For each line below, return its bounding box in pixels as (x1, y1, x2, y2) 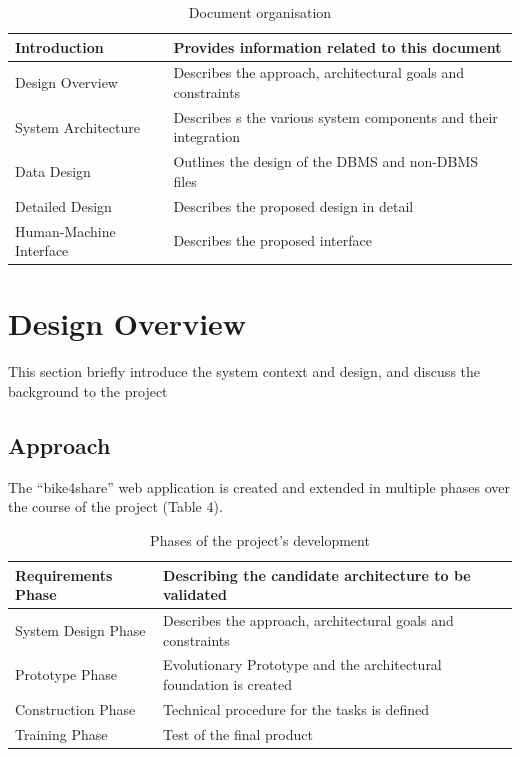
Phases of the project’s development (150, 529, 370, 550)
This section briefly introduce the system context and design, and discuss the (8, 361, 481, 382)
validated (163, 584, 227, 605)
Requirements (15, 564, 113, 585)
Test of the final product (163, 723, 313, 744)
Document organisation (188, 2, 332, 22)
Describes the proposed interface (173, 230, 372, 251)
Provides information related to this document (173, 36, 502, 57)
